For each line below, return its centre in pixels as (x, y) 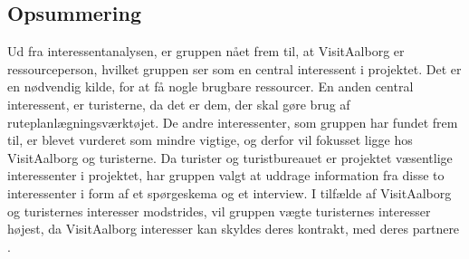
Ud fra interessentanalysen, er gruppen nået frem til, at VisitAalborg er (206, 51)
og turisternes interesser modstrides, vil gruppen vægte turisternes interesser (219, 211)
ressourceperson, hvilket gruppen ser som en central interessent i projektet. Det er (234, 68)
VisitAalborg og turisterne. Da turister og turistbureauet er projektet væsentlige (230, 157)
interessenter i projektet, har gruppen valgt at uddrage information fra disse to (226, 175)
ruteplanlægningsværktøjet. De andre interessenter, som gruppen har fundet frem (233, 122)
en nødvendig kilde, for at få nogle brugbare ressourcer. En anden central (211, 86)
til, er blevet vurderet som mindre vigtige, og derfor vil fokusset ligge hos (210, 140)
